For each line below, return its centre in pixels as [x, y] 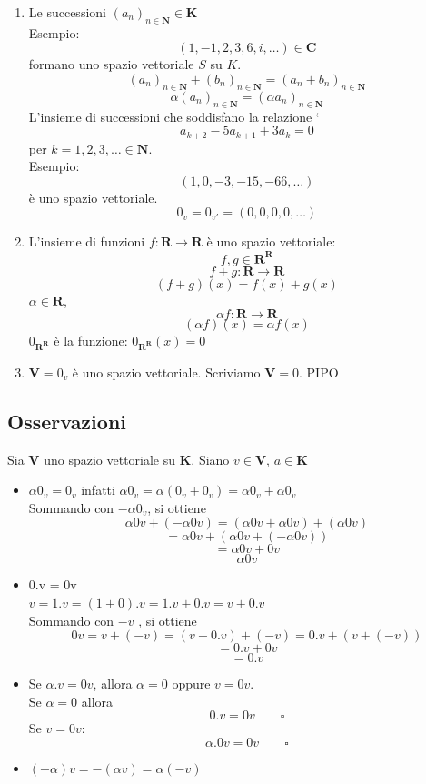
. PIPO [318, 372]
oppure [191, 683]
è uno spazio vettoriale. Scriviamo [166, 372]
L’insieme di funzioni [87, 241]
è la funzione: [91, 341]
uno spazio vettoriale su [110, 459]
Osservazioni [67, 421]
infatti [98, 490]
